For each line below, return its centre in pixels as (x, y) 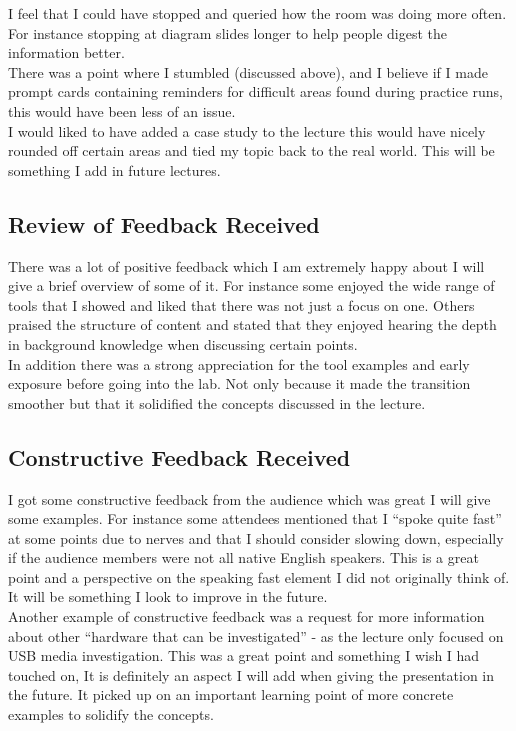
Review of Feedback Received (164, 223)
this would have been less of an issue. (122, 110)
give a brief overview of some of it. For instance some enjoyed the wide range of (251, 285)
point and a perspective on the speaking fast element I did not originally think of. (259, 576)
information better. (66, 52)
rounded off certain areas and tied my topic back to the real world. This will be (251, 150)
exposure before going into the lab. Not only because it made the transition (239, 383)
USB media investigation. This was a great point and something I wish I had (244, 655)
